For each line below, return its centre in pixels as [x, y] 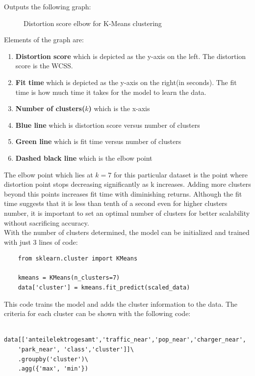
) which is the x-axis [119, 108]
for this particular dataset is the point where [180, 174]
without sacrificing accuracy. [47, 222]
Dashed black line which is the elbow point [84, 158]
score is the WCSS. [44, 66]
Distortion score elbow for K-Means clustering [93, 23]
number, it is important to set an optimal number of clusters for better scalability [127, 213]
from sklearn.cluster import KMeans [78, 259]
